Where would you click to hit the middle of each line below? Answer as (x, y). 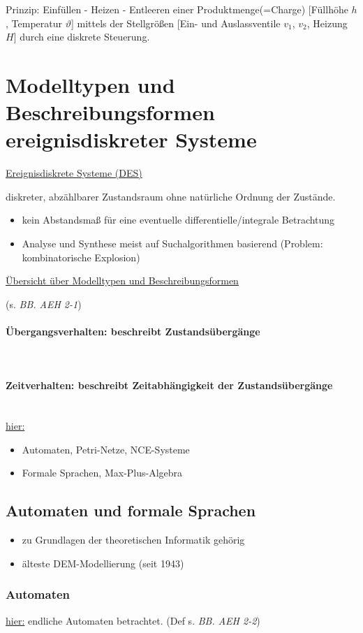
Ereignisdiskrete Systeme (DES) (74, 173)
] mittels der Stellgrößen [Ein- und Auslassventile (176, 23)
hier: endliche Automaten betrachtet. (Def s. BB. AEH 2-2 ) (133, 620)
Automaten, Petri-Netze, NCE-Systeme (106, 449)
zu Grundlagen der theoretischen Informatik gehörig (133, 540)
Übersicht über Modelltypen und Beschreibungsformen (122, 281)
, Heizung (327, 23)
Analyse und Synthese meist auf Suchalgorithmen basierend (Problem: (172, 243)
